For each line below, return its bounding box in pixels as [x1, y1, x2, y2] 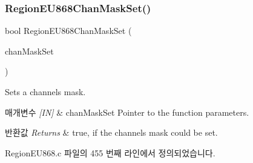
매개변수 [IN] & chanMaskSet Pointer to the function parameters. [5, 105, 249, 118]
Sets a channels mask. [5, 85, 86, 98]
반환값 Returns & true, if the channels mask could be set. [5, 126, 218, 139]
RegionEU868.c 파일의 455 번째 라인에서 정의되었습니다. [5, 146, 215, 159]
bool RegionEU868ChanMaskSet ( [5, 24, 132, 37]
